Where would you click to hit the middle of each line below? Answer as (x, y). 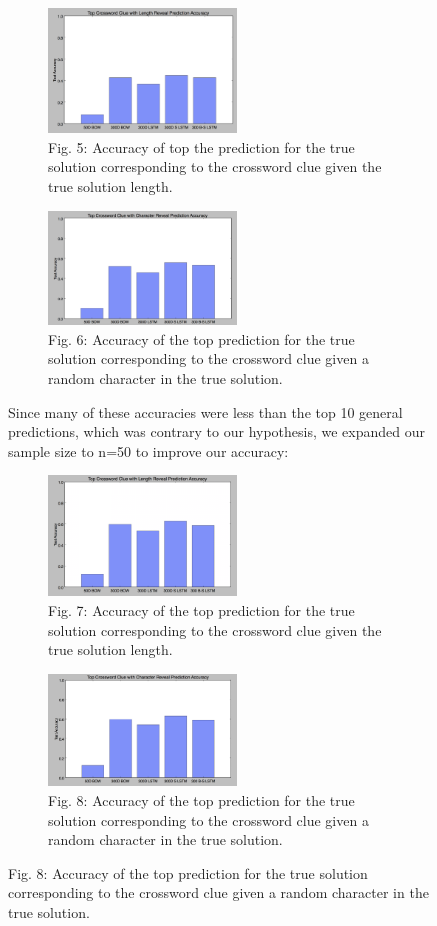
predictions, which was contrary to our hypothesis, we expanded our (217, 431)
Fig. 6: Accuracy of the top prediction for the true (201, 338)
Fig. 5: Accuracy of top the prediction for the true (201, 146)
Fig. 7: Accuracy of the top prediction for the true (201, 610)
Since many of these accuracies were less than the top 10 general (205, 411)
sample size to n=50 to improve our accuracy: (148, 450)
